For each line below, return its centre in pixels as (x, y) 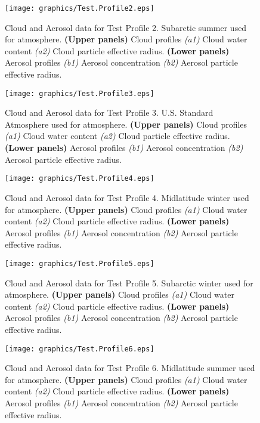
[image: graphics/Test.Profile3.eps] (80, 93)
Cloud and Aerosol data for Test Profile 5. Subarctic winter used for (129, 282)
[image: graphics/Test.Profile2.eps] (80, 8)
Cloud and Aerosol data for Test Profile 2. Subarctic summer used (126, 27)
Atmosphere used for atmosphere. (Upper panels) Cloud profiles (126, 124)
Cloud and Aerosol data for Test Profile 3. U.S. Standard (109, 112)
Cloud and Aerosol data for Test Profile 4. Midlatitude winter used (127, 197)
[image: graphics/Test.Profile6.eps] (80, 349)
